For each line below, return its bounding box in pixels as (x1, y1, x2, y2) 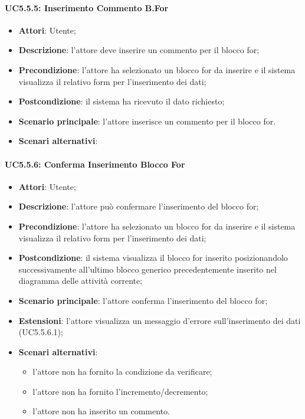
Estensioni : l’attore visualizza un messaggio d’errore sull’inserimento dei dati (18, 314, 301, 326)
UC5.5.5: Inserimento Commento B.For (5, 1, 169, 14)
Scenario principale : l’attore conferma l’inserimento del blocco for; (18, 294, 268, 306)
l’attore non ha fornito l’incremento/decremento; (32, 385, 208, 397)
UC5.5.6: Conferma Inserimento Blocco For (5, 158, 185, 170)
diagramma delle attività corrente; (18, 274, 143, 287)
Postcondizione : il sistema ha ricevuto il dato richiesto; (18, 95, 225, 107)
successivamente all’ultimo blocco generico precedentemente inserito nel (18, 263, 277, 275)
